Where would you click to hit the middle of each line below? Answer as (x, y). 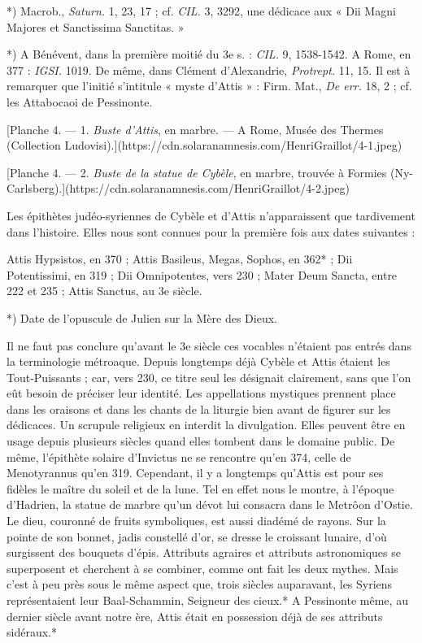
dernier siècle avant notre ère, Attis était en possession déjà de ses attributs (195, 616)
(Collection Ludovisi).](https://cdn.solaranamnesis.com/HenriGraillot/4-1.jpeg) (204, 145)
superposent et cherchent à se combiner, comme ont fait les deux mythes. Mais (202, 568)
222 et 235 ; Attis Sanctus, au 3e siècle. (104, 291)
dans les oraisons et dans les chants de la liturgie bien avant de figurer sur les (199, 408)
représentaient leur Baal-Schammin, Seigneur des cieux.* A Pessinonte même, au (207, 600)
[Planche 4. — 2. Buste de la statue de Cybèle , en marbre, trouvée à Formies (197, 172)
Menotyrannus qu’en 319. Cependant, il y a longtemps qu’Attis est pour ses (195, 473)
